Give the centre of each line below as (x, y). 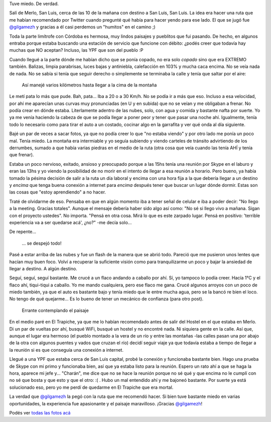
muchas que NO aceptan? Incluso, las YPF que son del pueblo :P (76, 50)
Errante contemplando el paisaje (55, 310)
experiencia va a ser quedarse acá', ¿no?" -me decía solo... (71, 222)
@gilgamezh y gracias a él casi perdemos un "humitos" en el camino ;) (82, 27)
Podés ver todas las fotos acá (40, 412)
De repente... (23, 232)
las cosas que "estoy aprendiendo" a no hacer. (58, 192)
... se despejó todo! (42, 243)
